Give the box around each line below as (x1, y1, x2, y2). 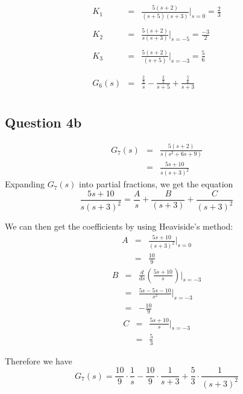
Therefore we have (5, 354, 72, 367)
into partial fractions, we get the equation (79, 178, 233, 190)
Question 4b (5, 112, 82, 131)
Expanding (5, 178, 45, 190)
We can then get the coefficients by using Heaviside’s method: (5, 220, 233, 233)
